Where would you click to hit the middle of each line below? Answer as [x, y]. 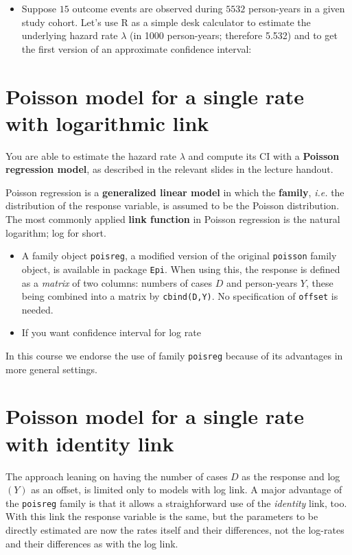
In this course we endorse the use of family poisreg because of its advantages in [174, 355]
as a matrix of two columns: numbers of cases [117, 282]
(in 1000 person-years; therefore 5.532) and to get [234, 35]
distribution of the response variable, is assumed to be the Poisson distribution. [173, 205]
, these [320, 282]
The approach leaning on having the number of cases [117, 476]
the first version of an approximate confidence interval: [137, 48]
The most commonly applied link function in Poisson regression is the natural [173, 219]
